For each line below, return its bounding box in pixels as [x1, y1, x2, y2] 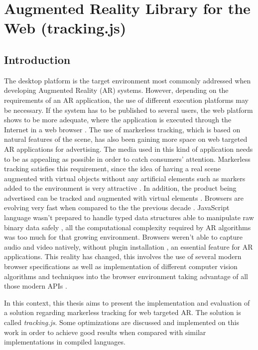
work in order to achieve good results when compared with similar [4, 327, 206, 337]
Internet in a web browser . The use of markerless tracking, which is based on [4, 124, 241, 134]
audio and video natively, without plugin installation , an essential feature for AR [4, 241, 253, 252]
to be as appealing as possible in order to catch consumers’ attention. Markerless [4, 153, 251, 164]
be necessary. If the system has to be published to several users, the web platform [4, 104, 253, 115]
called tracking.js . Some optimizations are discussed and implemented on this [4, 317, 239, 328]
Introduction [4, 51, 71, 67]
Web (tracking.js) [4, 17, 127, 38]
